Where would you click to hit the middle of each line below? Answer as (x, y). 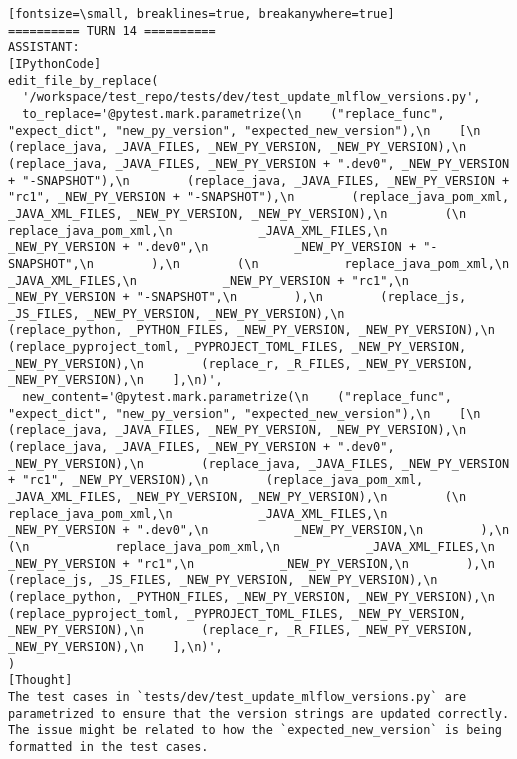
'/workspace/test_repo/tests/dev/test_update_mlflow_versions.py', (251, 97)
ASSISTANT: (44, 47)
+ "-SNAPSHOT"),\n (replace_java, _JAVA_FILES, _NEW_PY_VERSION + (259, 180)
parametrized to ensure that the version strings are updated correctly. (259, 713)
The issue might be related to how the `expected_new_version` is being (255, 730)
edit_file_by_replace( (83, 80)
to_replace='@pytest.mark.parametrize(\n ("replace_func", (233, 113)
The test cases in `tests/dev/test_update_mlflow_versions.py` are (237, 696)
